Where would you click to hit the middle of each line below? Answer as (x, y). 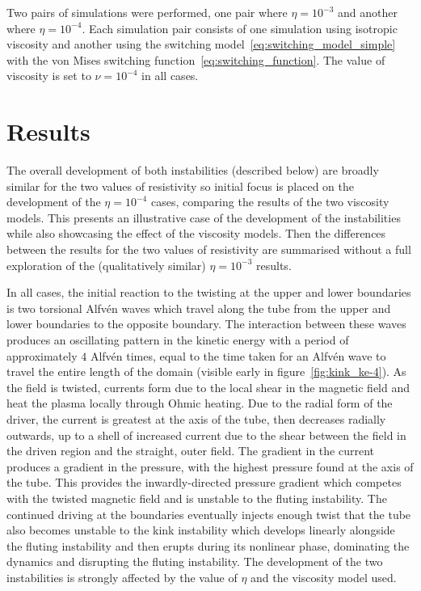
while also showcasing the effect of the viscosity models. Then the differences (196, 233)
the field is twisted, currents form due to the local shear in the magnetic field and (208, 387)
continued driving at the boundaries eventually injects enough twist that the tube (209, 514)
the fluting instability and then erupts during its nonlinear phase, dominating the (208, 545)
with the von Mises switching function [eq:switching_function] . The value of (196, 59)
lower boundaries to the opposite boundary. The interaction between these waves (206, 324)
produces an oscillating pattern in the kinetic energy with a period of (178, 340)
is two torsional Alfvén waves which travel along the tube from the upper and (199, 308)
